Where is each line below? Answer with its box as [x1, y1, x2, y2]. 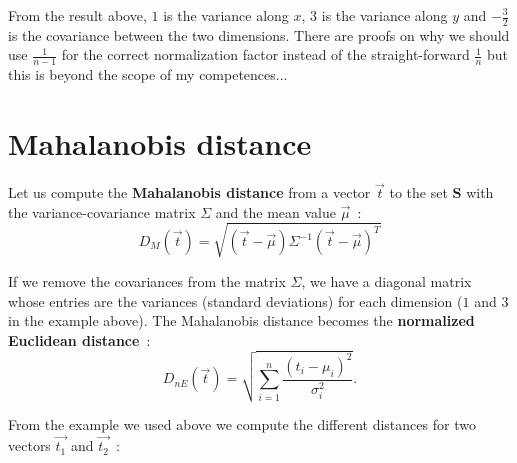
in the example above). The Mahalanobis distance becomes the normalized [8, 310, 475, 331]
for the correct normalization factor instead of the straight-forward [61, 44, 470, 65]
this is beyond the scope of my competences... [8, 64, 288, 85]
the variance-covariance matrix [8, 201, 196, 222]
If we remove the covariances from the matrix [8, 270, 286, 291]
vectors [8, 435, 51, 456]
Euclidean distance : [8, 329, 151, 350]
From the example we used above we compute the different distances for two [8, 414, 476, 435]
